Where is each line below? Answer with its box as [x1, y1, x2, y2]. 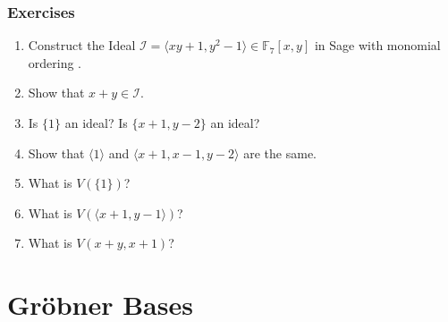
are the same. [243, 143, 317, 162]
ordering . [28, 53, 82, 72]
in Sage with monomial [314, 36, 441, 55]
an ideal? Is [64, 114, 128, 131]
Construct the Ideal [28, 36, 136, 55]
